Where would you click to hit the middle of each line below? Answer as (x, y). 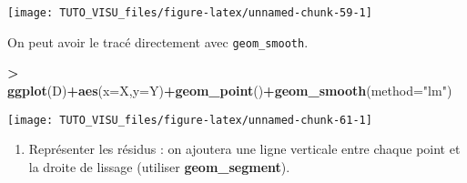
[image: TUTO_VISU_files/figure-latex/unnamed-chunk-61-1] (190, 120)
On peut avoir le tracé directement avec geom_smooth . (158, 41)
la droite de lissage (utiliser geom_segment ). (159, 166)
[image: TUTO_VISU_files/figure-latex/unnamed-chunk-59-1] (190, 13)
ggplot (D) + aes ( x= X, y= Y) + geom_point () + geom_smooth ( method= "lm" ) (230, 90)
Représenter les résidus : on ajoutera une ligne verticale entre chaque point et (244, 149)
